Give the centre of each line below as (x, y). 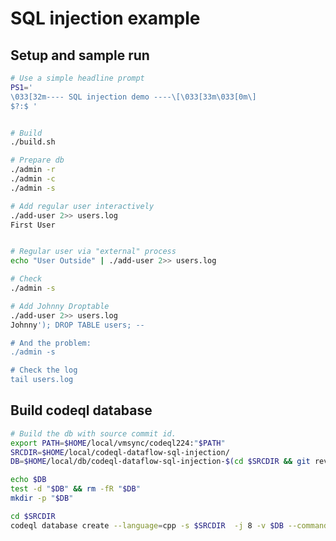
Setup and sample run (80, 55)
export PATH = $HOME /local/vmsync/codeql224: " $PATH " (118, 443)
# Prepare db (37, 160)
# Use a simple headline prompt (77, 78)
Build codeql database (81, 410)
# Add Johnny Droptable (60, 306)
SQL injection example (105, 18)
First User (33, 225)
